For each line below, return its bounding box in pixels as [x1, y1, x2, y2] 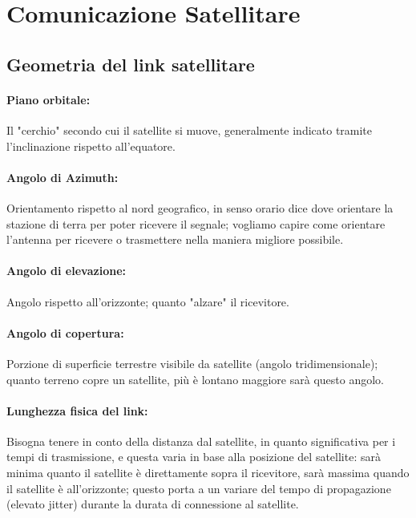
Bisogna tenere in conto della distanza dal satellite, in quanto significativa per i [6, 432, 396, 449]
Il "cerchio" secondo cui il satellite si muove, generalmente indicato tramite [6, 121, 373, 138]
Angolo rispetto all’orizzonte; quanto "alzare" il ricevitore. [6, 293, 289, 310]
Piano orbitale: [6, 91, 91, 107]
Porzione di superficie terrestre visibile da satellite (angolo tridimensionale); [6, 354, 378, 371]
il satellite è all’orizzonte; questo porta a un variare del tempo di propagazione [6, 480, 391, 496]
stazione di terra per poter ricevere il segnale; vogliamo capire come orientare [6, 215, 386, 232]
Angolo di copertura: [6, 324, 124, 341]
